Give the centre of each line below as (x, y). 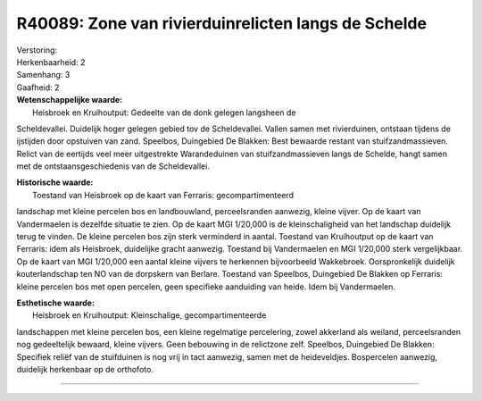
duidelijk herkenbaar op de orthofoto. (85, 369)
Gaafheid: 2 (38, 87)
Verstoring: (37, 50)
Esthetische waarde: (56, 303)
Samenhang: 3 (43, 75)
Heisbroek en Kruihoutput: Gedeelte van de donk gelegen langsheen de (164, 113)
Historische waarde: (55, 182)
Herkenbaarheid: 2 (51, 62)
